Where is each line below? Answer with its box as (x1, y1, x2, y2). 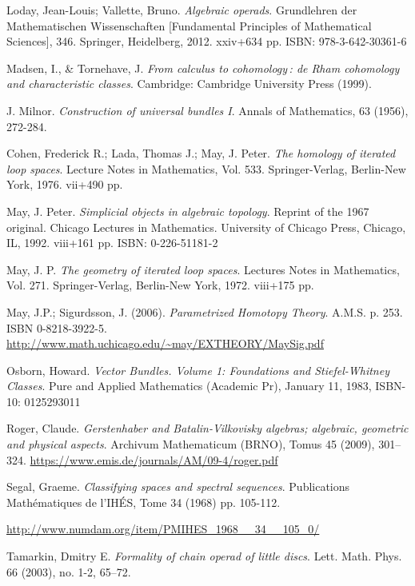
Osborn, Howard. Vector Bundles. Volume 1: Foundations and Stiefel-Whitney (6, 361, 389, 378)
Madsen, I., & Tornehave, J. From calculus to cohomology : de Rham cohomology (6, 59, 400, 76)
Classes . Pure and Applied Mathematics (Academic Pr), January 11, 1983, (6, 377, 372, 394)
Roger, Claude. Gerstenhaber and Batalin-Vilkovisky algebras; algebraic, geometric (6, 420, 409, 437)
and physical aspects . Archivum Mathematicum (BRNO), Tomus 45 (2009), (6, 436, 375, 452)
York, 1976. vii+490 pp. (6, 176, 123, 193)
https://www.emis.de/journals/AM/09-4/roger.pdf (30, 451, 278, 468)
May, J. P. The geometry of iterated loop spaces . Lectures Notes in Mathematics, (6, 261, 400, 277)
